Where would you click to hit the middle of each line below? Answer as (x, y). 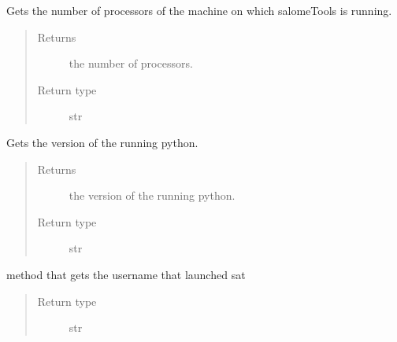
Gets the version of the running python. (102, 142)
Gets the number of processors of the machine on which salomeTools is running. (199, 10)
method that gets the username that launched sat (126, 274)
